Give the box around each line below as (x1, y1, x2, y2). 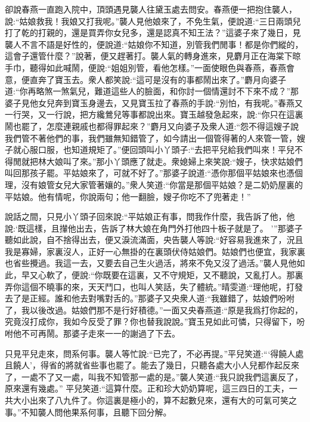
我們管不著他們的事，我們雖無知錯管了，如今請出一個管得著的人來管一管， (5, 131, 297, 144)
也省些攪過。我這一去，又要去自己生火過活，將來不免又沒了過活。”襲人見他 (5, 257, 297, 269)
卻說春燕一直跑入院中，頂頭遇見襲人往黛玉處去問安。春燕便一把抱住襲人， (5, 3, 297, 15)
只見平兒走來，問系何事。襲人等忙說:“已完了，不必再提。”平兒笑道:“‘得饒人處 (5, 347, 304, 359)
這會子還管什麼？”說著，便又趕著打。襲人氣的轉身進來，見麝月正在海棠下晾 (5, 50, 301, 62)
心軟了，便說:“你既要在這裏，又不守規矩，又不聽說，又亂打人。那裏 (38, 269, 303, 281)
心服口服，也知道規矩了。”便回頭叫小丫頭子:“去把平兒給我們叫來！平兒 (21, 143, 295, 156)
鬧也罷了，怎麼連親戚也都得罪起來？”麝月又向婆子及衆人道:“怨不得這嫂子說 (5, 119, 299, 132)
